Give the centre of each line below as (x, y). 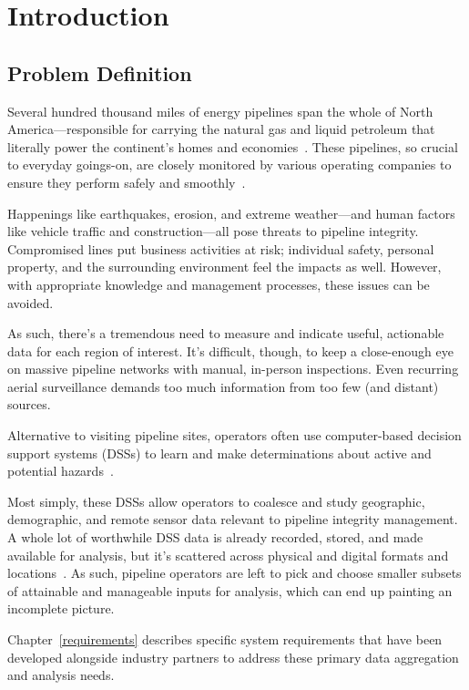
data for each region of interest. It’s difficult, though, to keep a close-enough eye (230, 350)
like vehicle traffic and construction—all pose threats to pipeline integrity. (213, 231)
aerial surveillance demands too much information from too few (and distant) (223, 386)
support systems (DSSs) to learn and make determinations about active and (219, 453)
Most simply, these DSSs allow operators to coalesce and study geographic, (216, 501)
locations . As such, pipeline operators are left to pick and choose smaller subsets (234, 573)
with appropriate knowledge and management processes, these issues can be (219, 284)
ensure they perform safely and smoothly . (127, 182)
